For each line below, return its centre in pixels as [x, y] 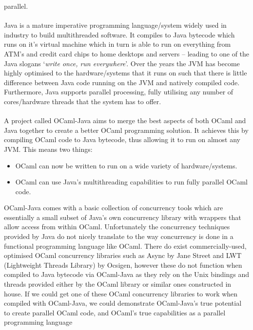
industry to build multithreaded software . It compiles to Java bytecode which [119, 34]
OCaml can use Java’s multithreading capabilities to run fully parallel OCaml [131, 182]
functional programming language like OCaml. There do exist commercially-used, [125, 246]
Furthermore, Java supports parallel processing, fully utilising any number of [119, 92]
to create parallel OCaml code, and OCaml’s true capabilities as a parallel [115, 312]
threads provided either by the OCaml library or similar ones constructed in [118, 284]
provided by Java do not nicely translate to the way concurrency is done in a [119, 236]
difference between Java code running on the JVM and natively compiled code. [122, 82]
